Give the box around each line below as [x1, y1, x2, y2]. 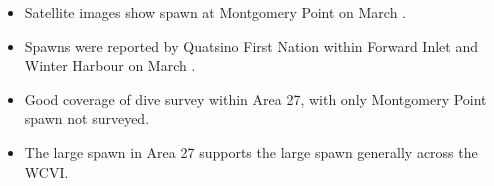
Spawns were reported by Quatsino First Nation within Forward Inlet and [24, 35, 478, 56]
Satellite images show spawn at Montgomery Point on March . [24, 2, 407, 22]
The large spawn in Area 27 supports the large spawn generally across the [24, 141, 478, 162]
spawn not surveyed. [24, 108, 150, 129]
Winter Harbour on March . [24, 55, 196, 76]
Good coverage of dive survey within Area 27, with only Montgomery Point [24, 88, 487, 109]
